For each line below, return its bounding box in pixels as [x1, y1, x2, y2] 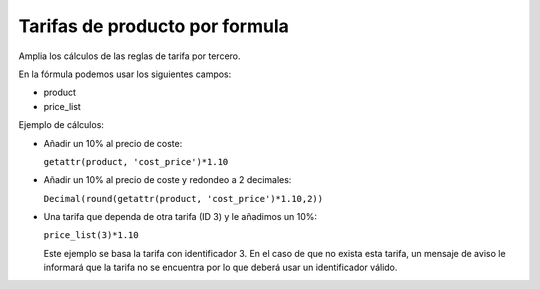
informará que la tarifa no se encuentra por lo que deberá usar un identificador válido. [43, 261, 398, 274]
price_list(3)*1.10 [43, 230, 139, 241]
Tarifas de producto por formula [18, 15, 290, 37]
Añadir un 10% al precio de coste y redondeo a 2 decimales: [43, 174, 292, 186]
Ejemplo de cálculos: [18, 119, 105, 131]
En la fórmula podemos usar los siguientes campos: [18, 68, 232, 80]
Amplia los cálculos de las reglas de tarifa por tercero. [18, 50, 241, 62]
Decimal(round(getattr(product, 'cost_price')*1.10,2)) [43, 193, 324, 204]
